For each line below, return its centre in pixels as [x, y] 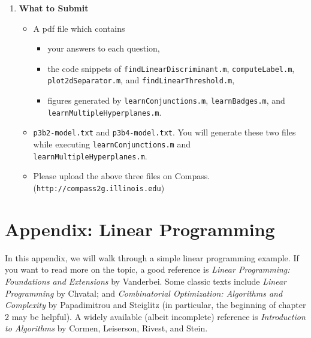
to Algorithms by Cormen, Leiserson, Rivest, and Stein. [106, 328]
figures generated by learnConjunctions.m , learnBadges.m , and [166, 100]
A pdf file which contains [79, 28]
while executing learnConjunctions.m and [112, 144]
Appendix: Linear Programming [140, 229]
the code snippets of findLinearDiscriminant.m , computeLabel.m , [171, 68]
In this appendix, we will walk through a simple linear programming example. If [152, 257]
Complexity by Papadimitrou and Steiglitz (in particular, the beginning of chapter [155, 305]
